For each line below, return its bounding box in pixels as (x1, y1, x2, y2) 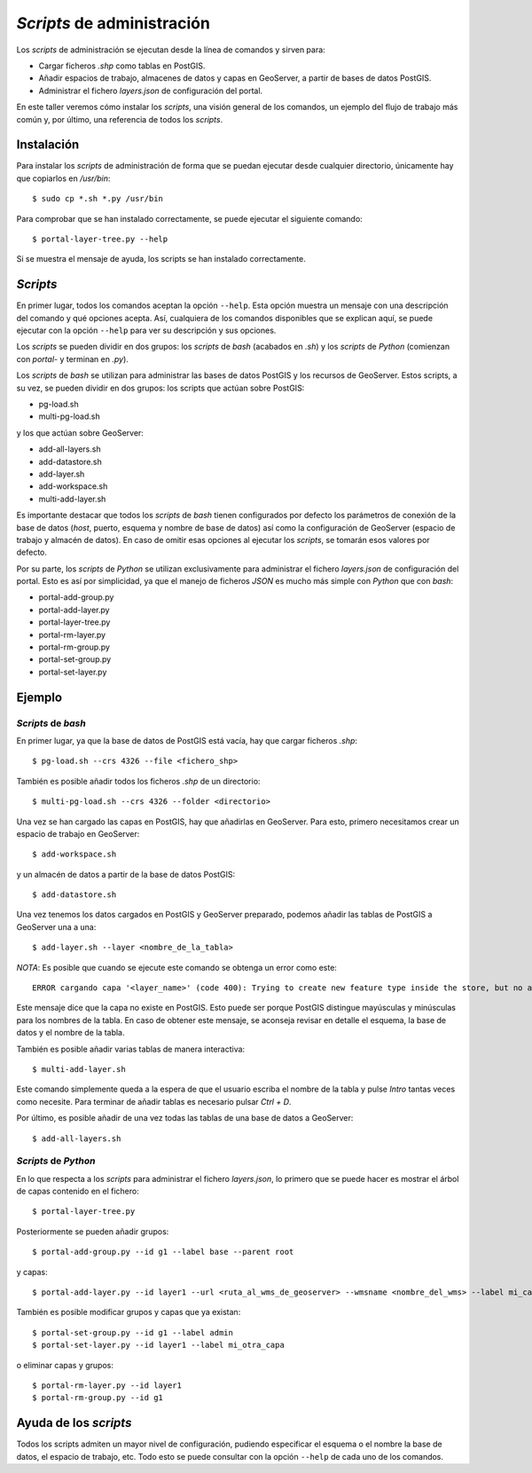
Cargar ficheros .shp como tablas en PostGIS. (38, 60, 206, 71)
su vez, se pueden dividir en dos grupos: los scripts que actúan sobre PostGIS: (16, 382, 305, 393)
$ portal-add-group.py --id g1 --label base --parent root (32, 1247, 294, 1257)
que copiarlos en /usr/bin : (16, 173, 111, 184)
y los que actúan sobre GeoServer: (16, 427, 144, 438)
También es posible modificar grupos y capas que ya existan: (16, 1307, 241, 1318)
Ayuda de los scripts (16, 1415, 132, 1430)
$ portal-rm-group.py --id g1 (32, 1393, 164, 1403)
